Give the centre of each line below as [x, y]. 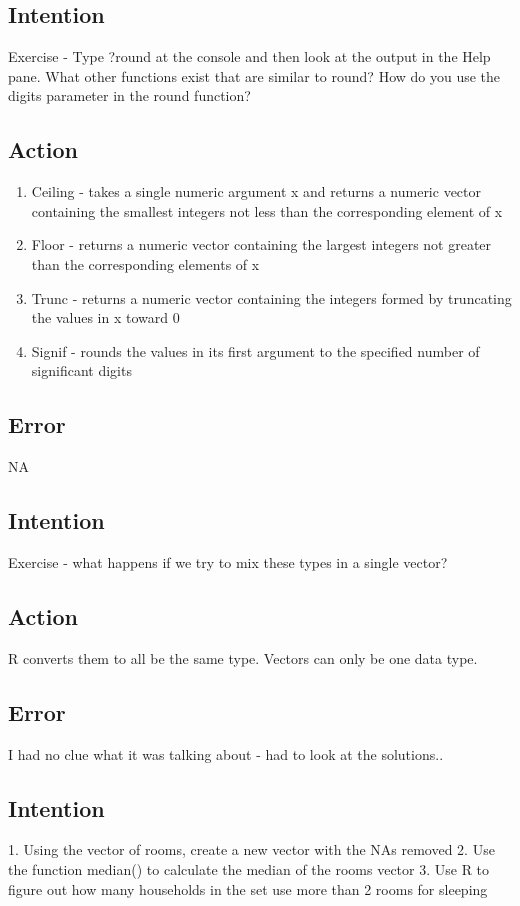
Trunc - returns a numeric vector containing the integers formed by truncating [271, 297]
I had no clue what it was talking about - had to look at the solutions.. [226, 753]
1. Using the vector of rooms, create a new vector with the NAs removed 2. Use [251, 849]
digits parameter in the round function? [129, 95]
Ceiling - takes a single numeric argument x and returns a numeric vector [256, 191]
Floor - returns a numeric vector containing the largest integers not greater [261, 244]
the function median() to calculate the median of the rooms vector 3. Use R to [249, 868]
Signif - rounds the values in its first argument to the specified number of [255, 350]
